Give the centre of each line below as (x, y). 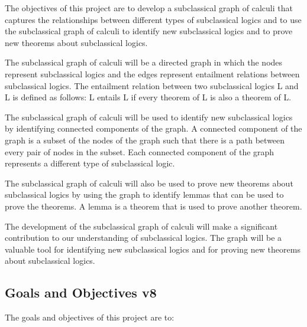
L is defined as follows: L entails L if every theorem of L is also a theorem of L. (148, 97)
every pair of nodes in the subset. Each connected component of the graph (140, 151)
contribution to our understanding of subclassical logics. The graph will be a (143, 238)
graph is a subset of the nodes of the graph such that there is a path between (145, 140)
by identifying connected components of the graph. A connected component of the (153, 128)
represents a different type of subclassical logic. (90, 163)
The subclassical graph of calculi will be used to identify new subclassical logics (149, 117)
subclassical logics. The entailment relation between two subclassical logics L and (152, 85)
